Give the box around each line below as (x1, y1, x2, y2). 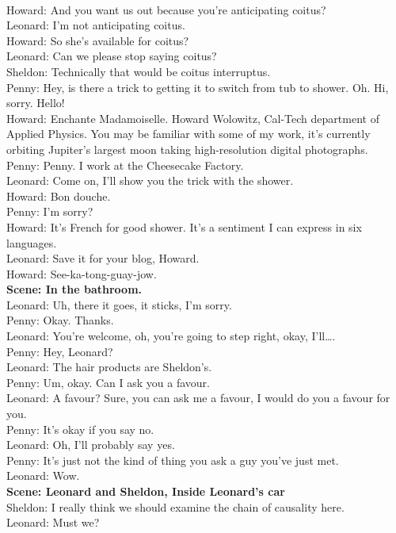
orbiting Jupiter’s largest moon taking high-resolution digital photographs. (6, 140, 368, 157)
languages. (6, 234, 57, 251)
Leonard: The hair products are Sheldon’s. (6, 359, 212, 375)
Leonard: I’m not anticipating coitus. (6, 17, 185, 33)
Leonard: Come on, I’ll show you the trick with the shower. (6, 172, 294, 189)
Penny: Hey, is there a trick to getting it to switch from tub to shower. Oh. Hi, (6, 79, 389, 95)
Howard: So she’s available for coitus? (6, 32, 189, 48)
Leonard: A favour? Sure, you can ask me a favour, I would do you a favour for (6, 389, 390, 406)
